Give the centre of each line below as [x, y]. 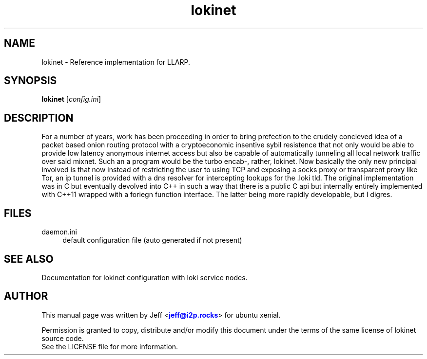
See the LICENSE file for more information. [110, 346]
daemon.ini [59, 232]
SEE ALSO [29, 259]
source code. [63, 338]
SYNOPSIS [30, 81]
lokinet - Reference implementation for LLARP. [116, 62]
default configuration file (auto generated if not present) [152, 240]
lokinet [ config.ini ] [71, 99]
